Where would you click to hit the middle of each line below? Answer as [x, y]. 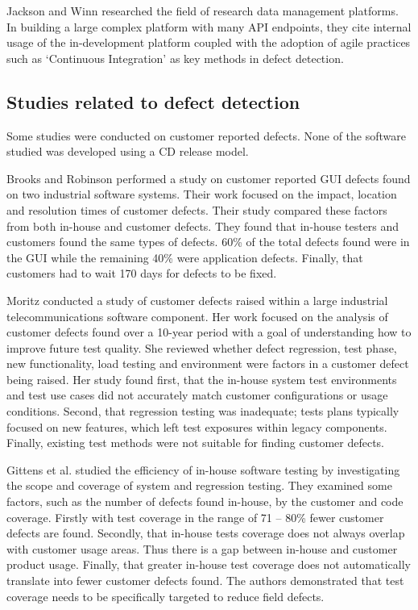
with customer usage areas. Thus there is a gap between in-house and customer [202, 548]
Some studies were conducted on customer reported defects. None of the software [206, 135]
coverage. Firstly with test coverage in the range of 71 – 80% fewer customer [195, 517]
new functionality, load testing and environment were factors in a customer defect [208, 363]
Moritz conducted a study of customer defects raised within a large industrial [197, 300]
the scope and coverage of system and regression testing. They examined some [199, 485]
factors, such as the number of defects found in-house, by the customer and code [205, 501]
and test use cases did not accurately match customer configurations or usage [197, 395]
